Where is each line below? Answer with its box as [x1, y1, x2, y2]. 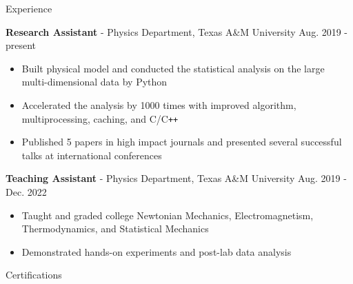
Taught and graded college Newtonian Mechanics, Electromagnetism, [21, 207, 314, 222]
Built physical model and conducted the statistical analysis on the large [21, 61, 325, 75]
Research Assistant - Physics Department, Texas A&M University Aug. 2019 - [6, 24, 348, 39]
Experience [6, 1, 52, 15]
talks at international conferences [21, 148, 162, 162]
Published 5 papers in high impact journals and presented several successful [21, 134, 342, 149]
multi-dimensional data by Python [21, 74, 168, 89]
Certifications [6, 267, 62, 282]
